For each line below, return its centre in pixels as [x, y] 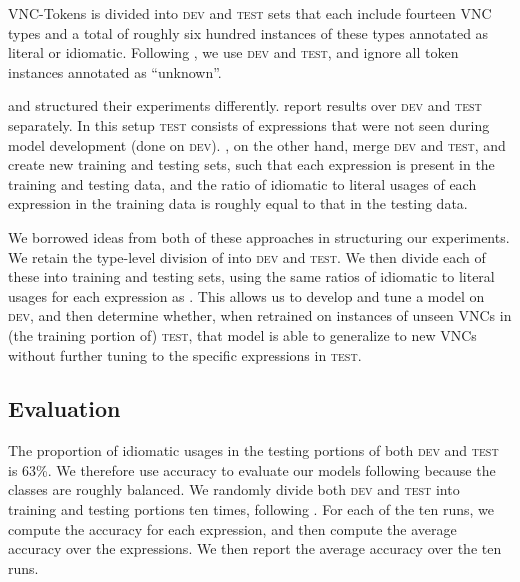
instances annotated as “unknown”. [115, 71]
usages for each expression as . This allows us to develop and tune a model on [246, 295]
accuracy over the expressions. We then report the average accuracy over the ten [255, 548]
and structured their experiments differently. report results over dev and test [245, 105]
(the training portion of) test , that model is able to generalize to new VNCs [242, 334]
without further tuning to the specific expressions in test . [185, 354]
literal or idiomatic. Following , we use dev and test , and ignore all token [233, 52]
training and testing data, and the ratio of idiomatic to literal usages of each [242, 183]
